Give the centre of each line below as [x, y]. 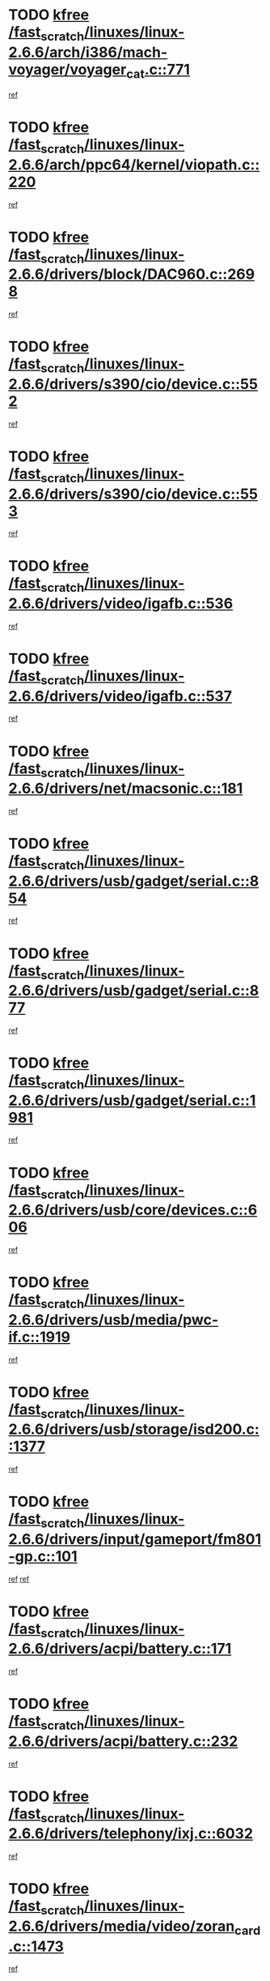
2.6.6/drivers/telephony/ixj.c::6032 [131, 1834]
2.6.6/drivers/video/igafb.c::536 [121, 603]
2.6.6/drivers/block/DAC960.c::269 [132, 274]
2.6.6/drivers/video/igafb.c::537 [120, 696]
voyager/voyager [67, 69]
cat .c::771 [158, 71]
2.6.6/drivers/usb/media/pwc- [114, 1320]
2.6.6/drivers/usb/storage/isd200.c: [134, 1429]
